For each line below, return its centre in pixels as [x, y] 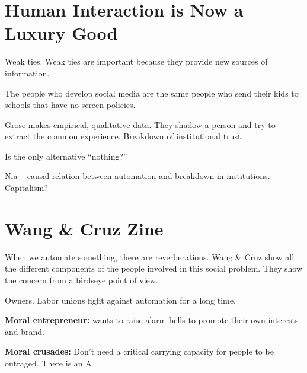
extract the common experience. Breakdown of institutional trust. [124, 136]
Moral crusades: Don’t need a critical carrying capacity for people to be [139, 351]
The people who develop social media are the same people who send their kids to [152, 93]
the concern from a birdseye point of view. [81, 280]
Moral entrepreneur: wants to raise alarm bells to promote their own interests [152, 320]
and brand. [25, 331]
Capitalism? [26, 188]
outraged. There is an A [48, 363]
